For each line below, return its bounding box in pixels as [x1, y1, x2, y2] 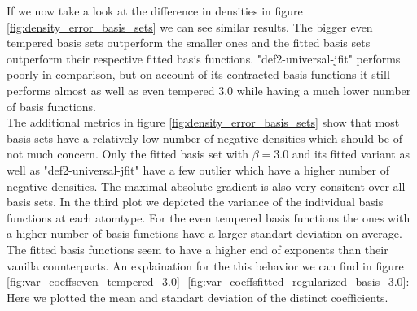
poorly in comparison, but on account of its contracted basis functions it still [7, 66, 390, 83]
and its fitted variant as [292, 145, 410, 162]
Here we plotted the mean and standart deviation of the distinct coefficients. [7, 288, 388, 305]
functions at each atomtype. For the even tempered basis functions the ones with [7, 209, 410, 226]
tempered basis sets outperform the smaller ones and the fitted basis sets [7, 34, 371, 51]
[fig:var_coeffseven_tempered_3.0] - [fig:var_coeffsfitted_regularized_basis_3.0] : [7, 273, 410, 290]
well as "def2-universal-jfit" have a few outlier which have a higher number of [7, 161, 390, 178]
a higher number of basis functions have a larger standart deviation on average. [7, 225, 402, 242]
